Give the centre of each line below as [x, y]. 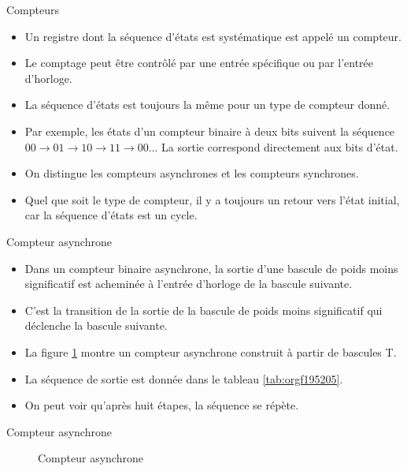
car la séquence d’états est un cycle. [111, 215]
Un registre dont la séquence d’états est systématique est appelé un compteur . [213, 36]
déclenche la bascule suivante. [96, 325]
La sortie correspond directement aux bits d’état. [280, 146]
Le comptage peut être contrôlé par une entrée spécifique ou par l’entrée [199, 63]
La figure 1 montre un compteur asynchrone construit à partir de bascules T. [211, 351]
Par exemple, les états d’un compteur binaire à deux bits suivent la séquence [210, 131]
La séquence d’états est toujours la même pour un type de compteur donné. [207, 105]
